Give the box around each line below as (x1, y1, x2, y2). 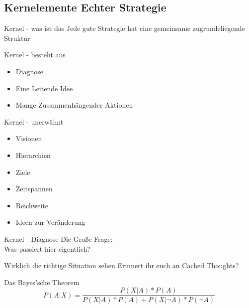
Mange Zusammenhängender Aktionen (15, 100, 133, 110)
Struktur (4, 32, 30, 43)
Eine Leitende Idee (15, 83, 73, 93)
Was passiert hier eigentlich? (4, 243, 91, 254)
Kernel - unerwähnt (4, 116, 64, 127)
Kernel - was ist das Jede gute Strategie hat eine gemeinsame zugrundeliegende (4, 23, 245, 33)
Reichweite (15, 200, 48, 210)
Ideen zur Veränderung (15, 217, 85, 227)
